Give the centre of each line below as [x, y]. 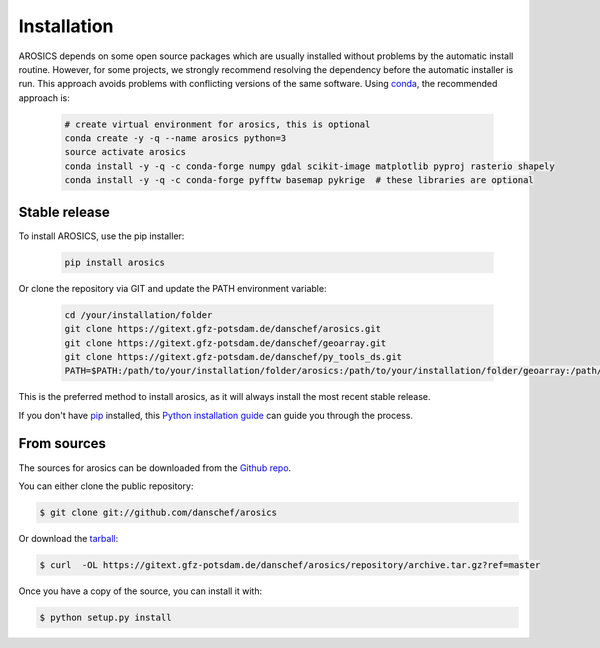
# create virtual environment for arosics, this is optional [217, 124]
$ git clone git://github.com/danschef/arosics [158, 512]
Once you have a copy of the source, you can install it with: [140, 591]
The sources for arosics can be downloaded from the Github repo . [155, 467]
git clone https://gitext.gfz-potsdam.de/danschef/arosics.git [223, 329]
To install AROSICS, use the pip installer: [101, 236]
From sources [62, 443]
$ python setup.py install [105, 617]
